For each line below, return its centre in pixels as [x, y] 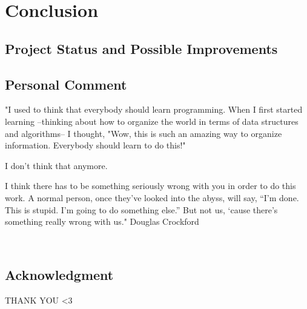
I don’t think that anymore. [56, 165]
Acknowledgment [59, 274]
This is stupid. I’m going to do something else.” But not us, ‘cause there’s [141, 209]
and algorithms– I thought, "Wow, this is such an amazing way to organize [144, 133]
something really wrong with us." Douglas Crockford [102, 221]
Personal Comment [66, 84]
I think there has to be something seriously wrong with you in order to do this [150, 186]
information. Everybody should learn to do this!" [95, 145]
